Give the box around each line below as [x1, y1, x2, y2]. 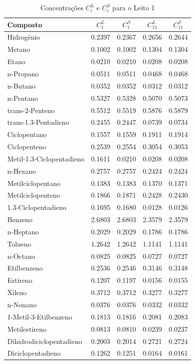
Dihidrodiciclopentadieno [7, 336, 82, 346]
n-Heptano [7, 226, 39, 236]
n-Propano [7, 68, 39, 78]
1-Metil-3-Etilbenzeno [7, 311, 72, 321]
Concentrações [40, 2, 84, 12]
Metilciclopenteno [7, 190, 60, 200]
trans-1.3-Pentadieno [7, 117, 69, 127]
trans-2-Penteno [7, 105, 55, 115]
